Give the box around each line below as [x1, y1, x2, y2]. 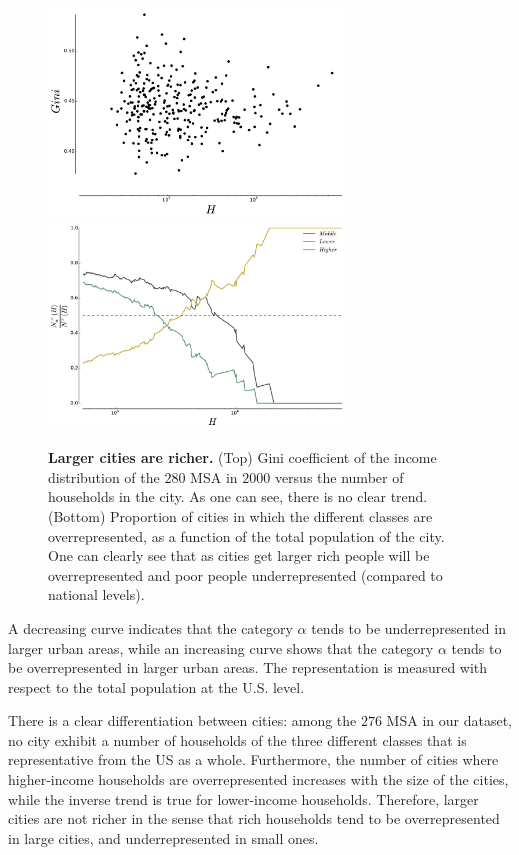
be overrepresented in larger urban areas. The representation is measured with [8, 657, 488, 678]
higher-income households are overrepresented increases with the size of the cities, [8, 769, 509, 790]
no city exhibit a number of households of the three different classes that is [8, 729, 467, 750]
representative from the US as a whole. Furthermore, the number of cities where [8, 749, 499, 770]
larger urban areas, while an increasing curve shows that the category [8, 637, 434, 658]
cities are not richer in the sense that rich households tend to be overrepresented [8, 808, 500, 829]
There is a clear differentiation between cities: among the [8, 710, 357, 731]
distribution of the [48, 466, 160, 487]
